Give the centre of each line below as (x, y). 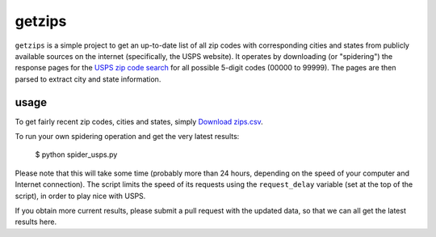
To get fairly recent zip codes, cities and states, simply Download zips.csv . (139, 121)
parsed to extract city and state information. (88, 79)
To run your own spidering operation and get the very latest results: (127, 137)
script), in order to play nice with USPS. (80, 196)
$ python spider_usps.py (76, 154)
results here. (36, 222)
